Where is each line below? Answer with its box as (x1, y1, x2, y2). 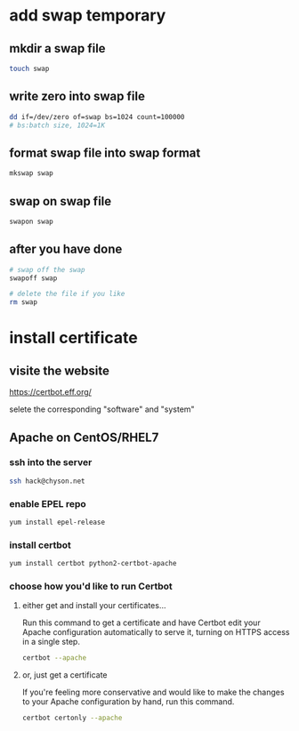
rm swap (9, 298, 38, 307)
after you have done (9, 242, 123, 257)
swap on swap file (9, 193, 112, 209)
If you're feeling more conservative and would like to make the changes (21, 687, 285, 698)
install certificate (9, 328, 138, 348)
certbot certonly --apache (21, 713, 123, 723)
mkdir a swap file (9, 41, 106, 56)
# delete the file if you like (9, 290, 125, 299)
